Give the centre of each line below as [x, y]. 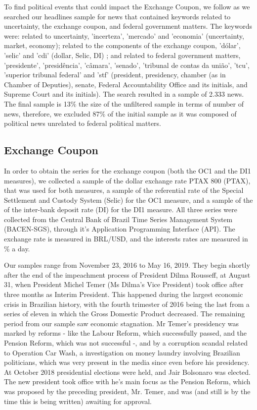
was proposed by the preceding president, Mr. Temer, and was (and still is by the [127, 391]
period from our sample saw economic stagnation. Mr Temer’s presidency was [122, 323]
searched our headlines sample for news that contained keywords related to [117, 16]
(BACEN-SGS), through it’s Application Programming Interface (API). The [120, 229]
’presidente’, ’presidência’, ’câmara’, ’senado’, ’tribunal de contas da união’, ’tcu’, [127, 65]
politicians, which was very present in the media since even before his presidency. [127, 362]
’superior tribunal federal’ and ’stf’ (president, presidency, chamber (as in [115, 75]
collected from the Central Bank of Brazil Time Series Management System [118, 219]
